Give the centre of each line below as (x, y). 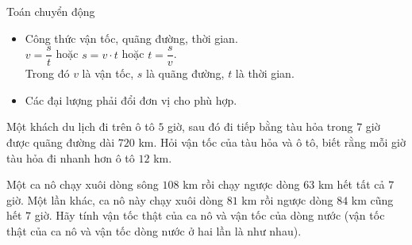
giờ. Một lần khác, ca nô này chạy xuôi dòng (115, 199)
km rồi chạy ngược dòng (241, 184)
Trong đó (47, 73)
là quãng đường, (185, 73)
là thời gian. (265, 73)
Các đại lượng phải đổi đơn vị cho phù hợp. (131, 100)
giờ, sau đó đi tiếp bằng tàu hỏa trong (260, 126)
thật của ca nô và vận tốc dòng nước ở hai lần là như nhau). (154, 231)
